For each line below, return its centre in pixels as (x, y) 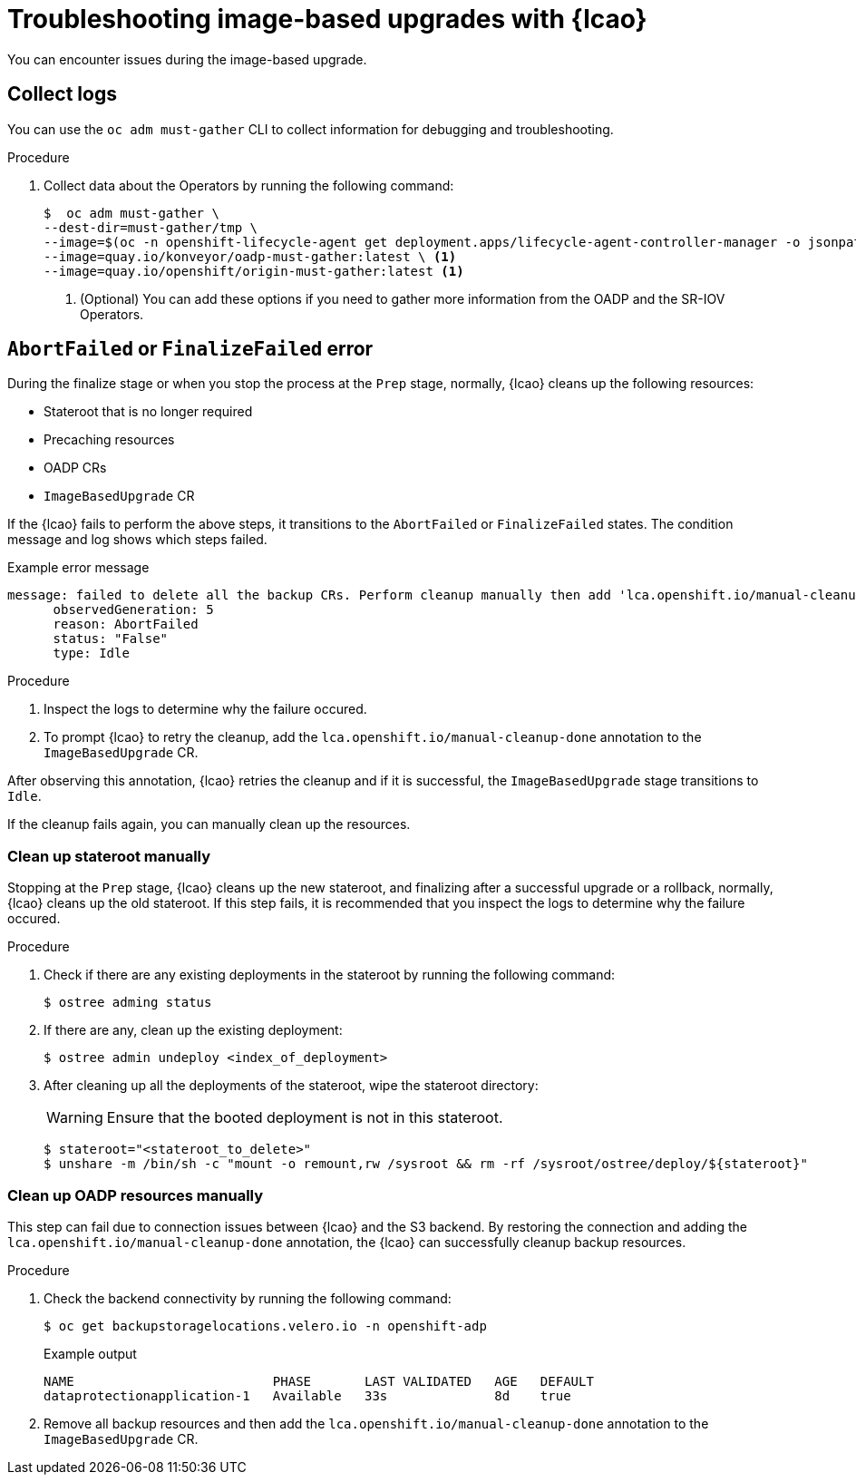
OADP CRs (75, 468)
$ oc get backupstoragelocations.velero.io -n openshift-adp (265, 1326)
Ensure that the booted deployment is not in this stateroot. (305, 1118)
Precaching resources (109, 440)
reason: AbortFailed (126, 624)
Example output (90, 1353)
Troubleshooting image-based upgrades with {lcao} (327, 19)
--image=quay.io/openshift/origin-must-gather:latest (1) (254, 271)
